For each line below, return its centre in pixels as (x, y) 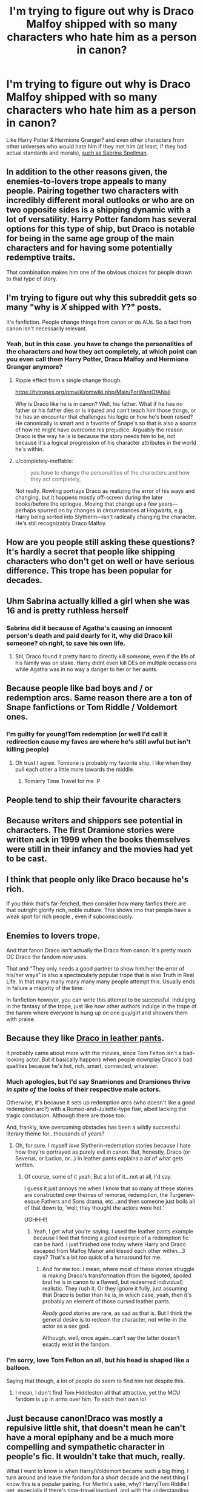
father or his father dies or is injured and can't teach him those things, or (105, 410)
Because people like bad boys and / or (80, 688)
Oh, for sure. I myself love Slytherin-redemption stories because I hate (103, 1146)
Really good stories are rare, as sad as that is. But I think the (117, 1313)
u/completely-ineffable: (44, 461)
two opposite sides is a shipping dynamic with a (98, 210)
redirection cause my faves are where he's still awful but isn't (98, 742)
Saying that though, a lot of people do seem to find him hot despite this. (96, 1381)
